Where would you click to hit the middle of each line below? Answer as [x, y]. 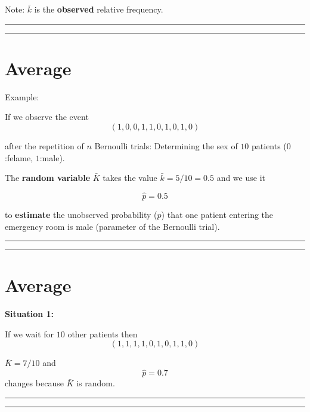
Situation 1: [30, 314]
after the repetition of [44, 145]
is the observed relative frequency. [99, 9]
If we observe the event [47, 117]
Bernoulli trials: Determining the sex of [166, 145]
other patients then [103, 333]
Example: [22, 96]
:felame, [19, 157]
